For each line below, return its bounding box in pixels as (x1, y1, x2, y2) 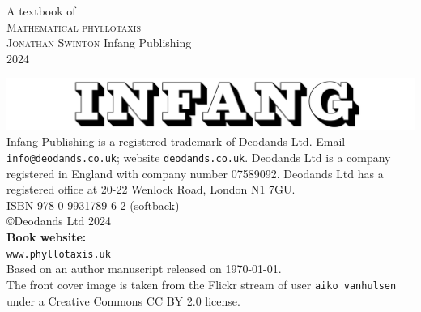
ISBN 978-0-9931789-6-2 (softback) (6, 196, 180, 213)
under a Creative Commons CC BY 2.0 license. (6, 292, 240, 309)
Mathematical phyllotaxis (6, 18, 141, 35)
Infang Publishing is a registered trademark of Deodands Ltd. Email (6, 133, 346, 150)
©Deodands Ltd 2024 (6, 212, 112, 229)
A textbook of (6, 2, 76, 19)
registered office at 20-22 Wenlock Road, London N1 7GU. (6, 181, 296, 198)
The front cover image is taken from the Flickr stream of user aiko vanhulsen (6, 276, 397, 293)
